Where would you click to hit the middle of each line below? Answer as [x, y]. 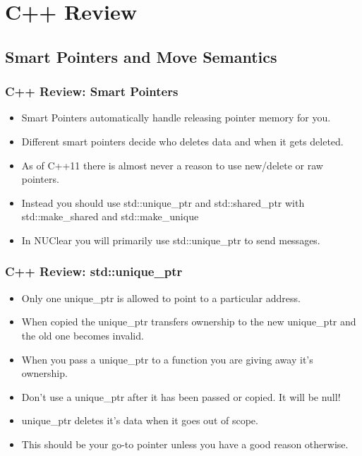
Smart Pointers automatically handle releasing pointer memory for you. [176, 118]
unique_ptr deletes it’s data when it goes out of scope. [140, 420]
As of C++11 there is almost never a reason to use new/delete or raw [172, 165]
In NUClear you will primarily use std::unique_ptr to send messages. [171, 240]
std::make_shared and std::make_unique [110, 216]
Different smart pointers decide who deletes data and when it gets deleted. [182, 141]
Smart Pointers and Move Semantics [141, 56]
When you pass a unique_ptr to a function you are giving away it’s [167, 359]
